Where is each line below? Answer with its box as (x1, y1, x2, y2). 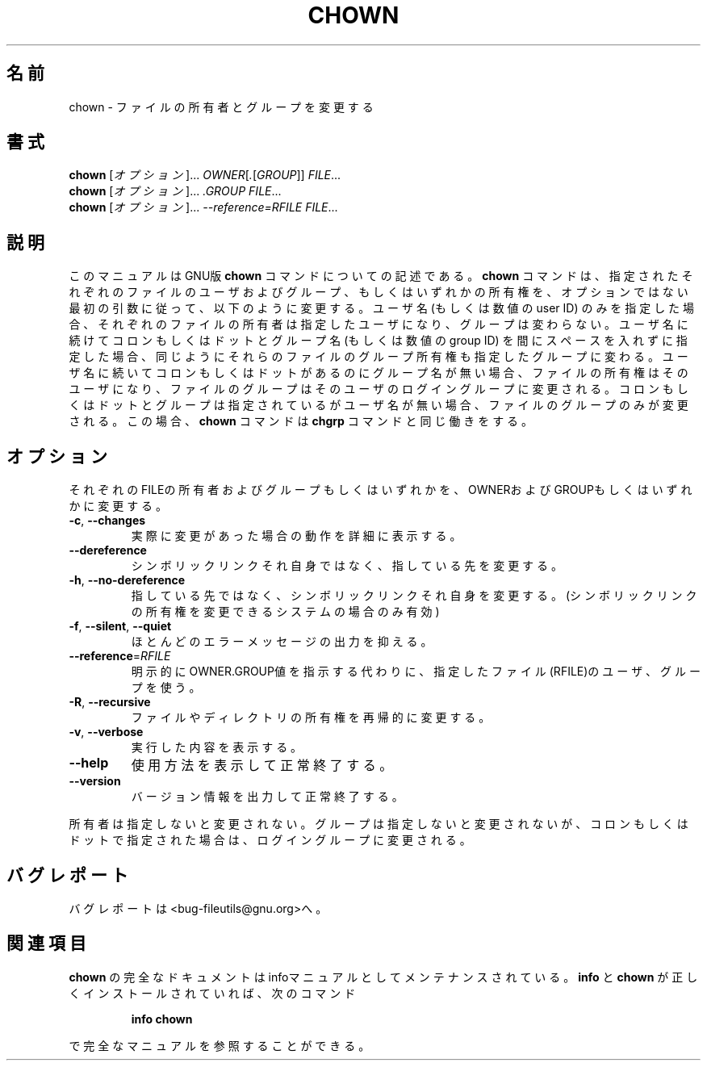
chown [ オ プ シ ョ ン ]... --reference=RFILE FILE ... (69, 200, 338, 215)
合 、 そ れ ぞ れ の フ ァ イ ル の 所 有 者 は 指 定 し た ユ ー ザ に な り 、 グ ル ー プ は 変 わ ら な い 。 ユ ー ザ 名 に (69, 317, 688, 332)
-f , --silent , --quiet (69, 619, 172, 634)
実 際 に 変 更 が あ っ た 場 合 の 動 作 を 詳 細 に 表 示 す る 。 (131, 529, 462, 543)
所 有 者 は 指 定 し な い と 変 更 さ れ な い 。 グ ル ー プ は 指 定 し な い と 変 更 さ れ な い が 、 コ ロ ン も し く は (69, 817, 688, 831)
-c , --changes (69, 513, 146, 528)
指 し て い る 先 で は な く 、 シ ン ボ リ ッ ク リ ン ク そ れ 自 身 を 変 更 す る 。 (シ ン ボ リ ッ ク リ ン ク (131, 588, 697, 603)
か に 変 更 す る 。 (69, 499, 168, 513)
